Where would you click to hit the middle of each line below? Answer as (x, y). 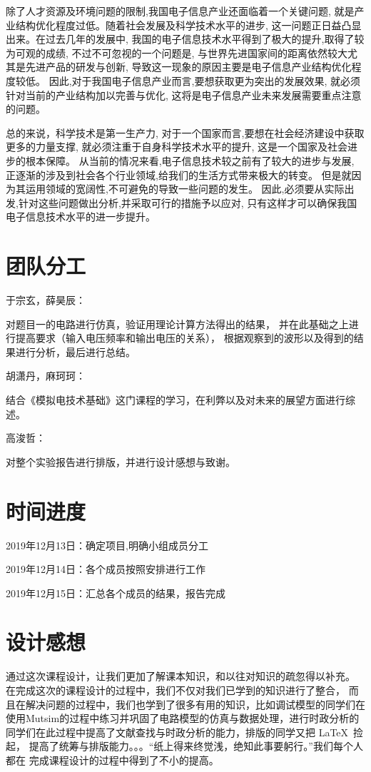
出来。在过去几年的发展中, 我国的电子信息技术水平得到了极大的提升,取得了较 (185, 39)
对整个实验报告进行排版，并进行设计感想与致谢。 (121, 461)
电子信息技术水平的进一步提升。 (81, 217)
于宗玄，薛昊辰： (46, 300)
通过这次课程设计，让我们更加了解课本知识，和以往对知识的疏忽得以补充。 (181, 676)
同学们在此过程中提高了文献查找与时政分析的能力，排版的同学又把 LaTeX (177, 732)
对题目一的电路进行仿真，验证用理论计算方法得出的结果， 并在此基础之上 (177, 324)
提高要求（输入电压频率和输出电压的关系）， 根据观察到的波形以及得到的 (184, 338)
